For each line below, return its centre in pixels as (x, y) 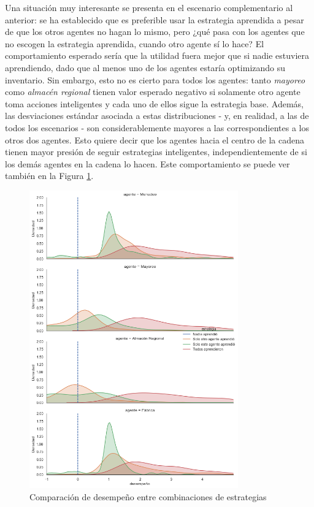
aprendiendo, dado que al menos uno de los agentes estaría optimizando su (145, 67)
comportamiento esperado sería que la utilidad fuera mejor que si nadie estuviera (157, 55)
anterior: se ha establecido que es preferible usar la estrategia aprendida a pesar (155, 19)
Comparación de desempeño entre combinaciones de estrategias (148, 496)
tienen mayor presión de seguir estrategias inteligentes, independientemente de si (156, 152)
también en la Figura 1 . (49, 176)
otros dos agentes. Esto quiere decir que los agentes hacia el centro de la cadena (155, 139)
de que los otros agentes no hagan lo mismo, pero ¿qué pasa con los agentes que (155, 32)
